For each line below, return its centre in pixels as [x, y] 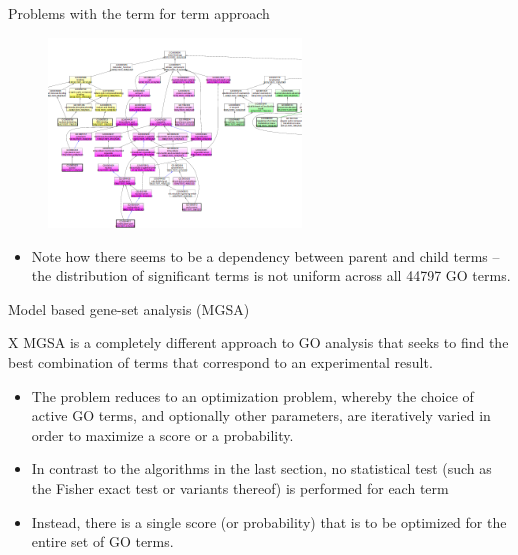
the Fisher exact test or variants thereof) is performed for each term [240, 487]
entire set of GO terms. [102, 541]
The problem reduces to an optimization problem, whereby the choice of [252, 395]
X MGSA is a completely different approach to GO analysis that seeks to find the [258, 342]
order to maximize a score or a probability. [162, 434]
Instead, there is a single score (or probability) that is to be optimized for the [269, 521]
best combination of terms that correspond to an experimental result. [220, 361]
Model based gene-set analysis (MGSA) [129, 308]
